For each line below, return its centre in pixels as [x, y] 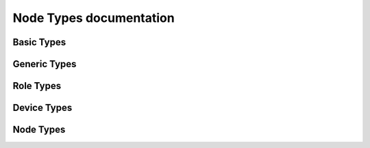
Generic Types [45, 64]
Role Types [37, 86]
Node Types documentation [94, 18]
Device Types [42, 108]
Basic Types [39, 42]
